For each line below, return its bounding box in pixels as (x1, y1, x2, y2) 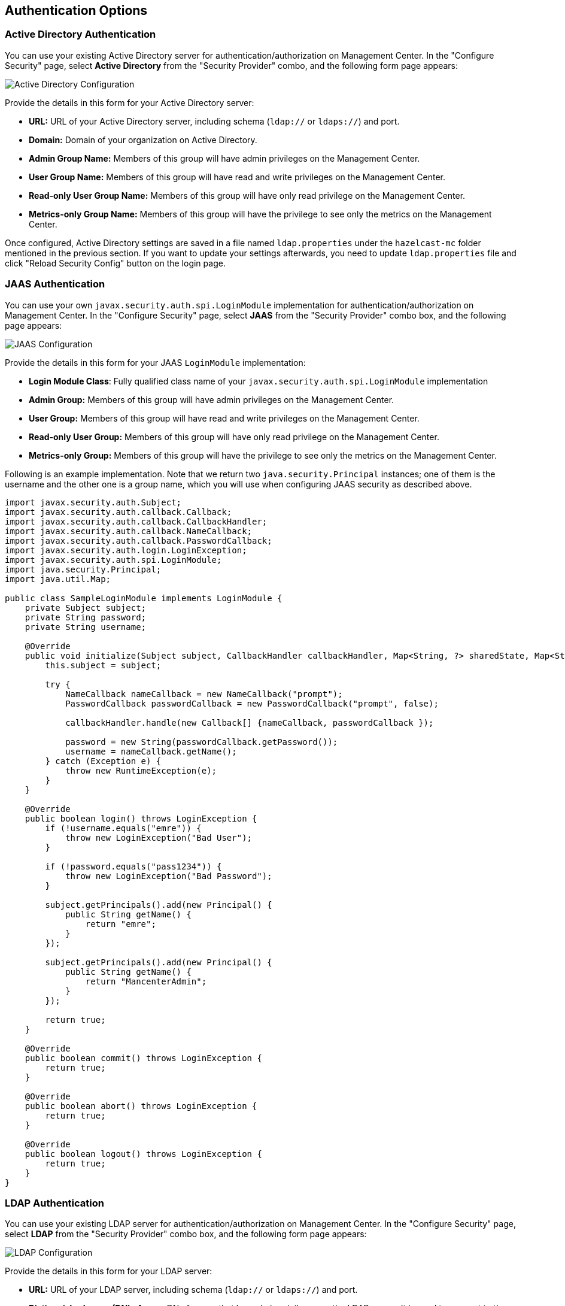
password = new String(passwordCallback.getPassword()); (65, 737, 338, 747)
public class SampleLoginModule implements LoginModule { (5, 593, 282, 603)
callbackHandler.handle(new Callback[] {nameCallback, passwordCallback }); (65, 717, 434, 728)
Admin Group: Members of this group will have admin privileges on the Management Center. (29, 394, 394, 405)
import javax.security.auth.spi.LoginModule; (5, 554, 222, 565)
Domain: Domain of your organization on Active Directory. (29, 134, 257, 145)
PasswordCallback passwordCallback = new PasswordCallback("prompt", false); (65, 698, 439, 708)
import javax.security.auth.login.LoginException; (5, 545, 247, 555)
